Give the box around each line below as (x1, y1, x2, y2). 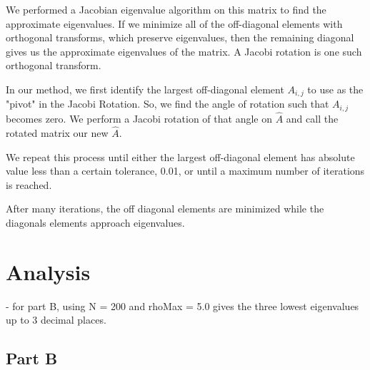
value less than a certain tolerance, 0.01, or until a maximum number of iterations (6, 163, 365, 178)
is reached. (6, 177, 52, 192)
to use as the (307, 81, 364, 96)
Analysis (6, 257, 91, 286)
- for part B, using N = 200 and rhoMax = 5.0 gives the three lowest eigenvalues (6, 298, 359, 313)
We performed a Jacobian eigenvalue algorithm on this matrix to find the (6, 2, 326, 16)
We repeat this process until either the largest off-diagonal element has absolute (6, 149, 355, 164)
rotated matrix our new (6, 125, 109, 140)
